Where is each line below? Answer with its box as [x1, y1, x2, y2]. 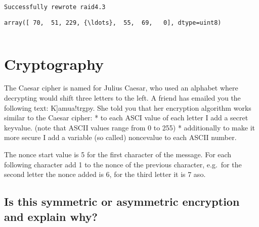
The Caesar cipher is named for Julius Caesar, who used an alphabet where [4, 82, 238, 93]
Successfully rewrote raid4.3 [4, 4, 106, 11]
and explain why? [4, 208, 98, 224]
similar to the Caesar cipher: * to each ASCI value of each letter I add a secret [4, 112, 248, 123]
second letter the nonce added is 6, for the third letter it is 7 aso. [4, 169, 206, 179]
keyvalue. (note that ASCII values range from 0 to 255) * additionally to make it [4, 122, 255, 132]
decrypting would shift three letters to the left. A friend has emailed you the [4, 93, 241, 103]
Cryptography [4, 53, 104, 74]
